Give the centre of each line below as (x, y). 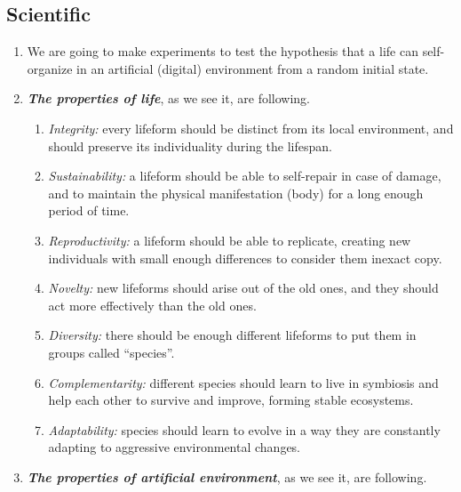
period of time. (89, 210)
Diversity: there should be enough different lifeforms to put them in (232, 335)
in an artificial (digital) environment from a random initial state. (253, 68)
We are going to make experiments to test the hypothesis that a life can (223, 51)
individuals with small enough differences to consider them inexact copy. (245, 258)
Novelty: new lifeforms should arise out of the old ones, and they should (243, 288)
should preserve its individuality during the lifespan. (190, 145)
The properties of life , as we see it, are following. (168, 98)
